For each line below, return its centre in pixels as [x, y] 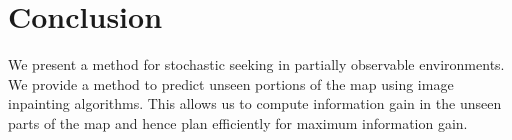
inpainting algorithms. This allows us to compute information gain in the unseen [255, 103]
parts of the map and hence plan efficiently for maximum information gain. [238, 122]
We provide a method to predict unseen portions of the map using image [231, 83]
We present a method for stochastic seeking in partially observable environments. [256, 64]
